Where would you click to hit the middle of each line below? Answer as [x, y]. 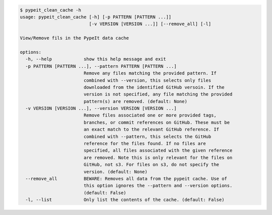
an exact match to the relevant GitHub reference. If [151, 130]
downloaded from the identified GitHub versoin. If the [154, 87]
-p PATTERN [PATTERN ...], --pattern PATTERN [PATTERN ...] [101, 66]
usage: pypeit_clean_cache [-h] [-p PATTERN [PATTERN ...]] [96, 17]
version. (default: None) [116, 172]
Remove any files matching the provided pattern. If [150, 73]
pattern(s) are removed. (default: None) [135, 101]
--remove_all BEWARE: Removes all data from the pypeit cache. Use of [126, 179]
